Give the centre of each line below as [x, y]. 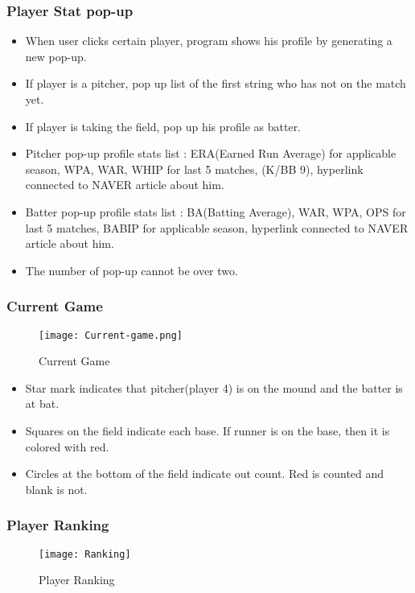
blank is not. [56, 489]
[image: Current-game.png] [111, 335]
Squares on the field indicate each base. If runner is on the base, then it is [207, 430]
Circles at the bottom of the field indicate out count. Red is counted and [205, 474]
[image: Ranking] [85, 554]
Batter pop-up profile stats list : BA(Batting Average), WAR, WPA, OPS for [216, 211]
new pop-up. [56, 56]
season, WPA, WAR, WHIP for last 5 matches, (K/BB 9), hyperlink [194, 169]
